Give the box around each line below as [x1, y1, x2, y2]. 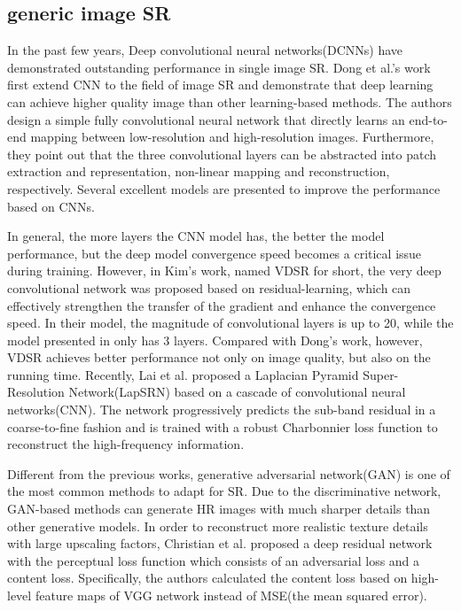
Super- [363, 365, 399, 383]
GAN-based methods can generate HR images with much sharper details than [7, 499, 431, 518]
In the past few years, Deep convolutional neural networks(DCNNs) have [7, 41, 403, 59]
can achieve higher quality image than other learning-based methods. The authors [7, 92, 452, 111]
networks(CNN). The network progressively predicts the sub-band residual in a [7, 400, 436, 419]
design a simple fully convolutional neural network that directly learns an [7, 110, 405, 128]
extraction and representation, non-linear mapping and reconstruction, [7, 162, 390, 181]
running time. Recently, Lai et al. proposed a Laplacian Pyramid [7, 365, 359, 383]
